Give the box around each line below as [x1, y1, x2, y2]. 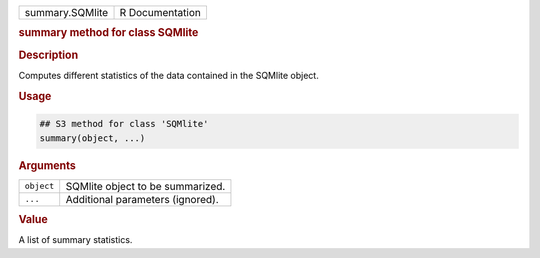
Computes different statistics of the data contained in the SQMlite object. [18, 69, 319, 81]
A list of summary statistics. [18, 234, 133, 246]
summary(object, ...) [39, 132, 146, 144]
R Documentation [119, 6, 202, 19]
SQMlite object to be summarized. [65, 179, 226, 193]
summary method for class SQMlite [18, 26, 199, 40]
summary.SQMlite [24, 6, 109, 19]
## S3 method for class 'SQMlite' [39, 118, 209, 130]
